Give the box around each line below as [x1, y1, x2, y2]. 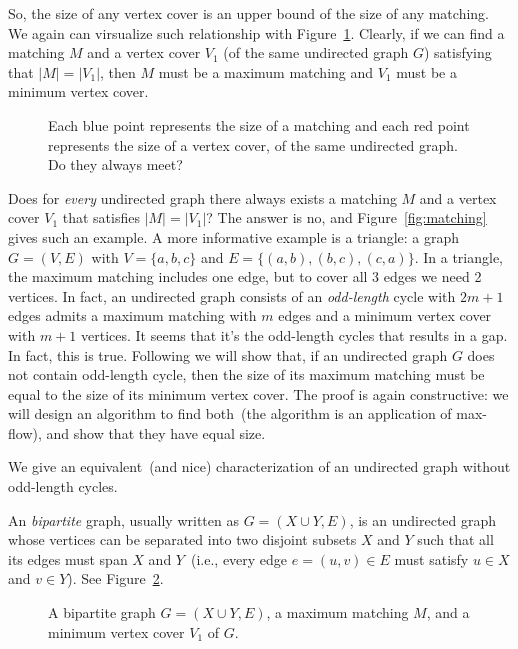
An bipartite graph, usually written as [8, 509, 239, 530]
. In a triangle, [414, 246, 504, 267]
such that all [417, 529, 494, 550]
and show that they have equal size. [46, 422, 266, 443]
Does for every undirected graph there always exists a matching [8, 187, 397, 208]
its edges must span [8, 548, 128, 569]
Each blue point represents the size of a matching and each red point [48, 114, 470, 135]
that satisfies [62, 207, 140, 228]
